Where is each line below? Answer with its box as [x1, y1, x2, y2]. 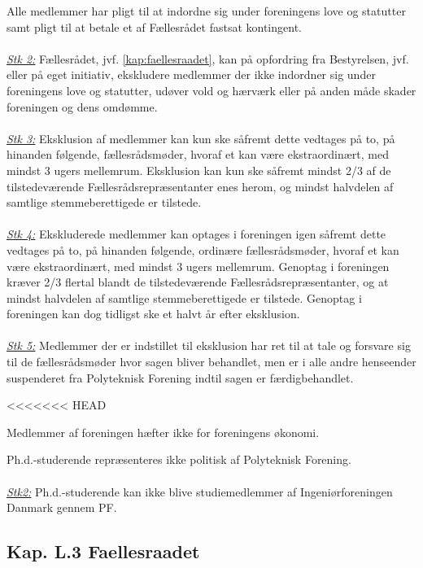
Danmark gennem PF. [7, 499, 117, 516]
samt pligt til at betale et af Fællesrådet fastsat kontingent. [7, 18, 302, 35]
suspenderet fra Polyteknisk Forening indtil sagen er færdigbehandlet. [7, 369, 354, 386]
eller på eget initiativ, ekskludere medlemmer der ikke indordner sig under [7, 66, 376, 83]
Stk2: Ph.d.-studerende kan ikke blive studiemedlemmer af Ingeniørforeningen [7, 483, 393, 500]
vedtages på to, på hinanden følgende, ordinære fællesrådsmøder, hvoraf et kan [7, 241, 399, 258]
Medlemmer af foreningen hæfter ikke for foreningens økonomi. [7, 423, 320, 440]
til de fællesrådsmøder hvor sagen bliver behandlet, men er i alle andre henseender [7, 353, 416, 370]
